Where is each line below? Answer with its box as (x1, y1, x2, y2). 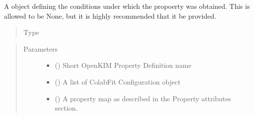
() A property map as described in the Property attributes (55, 93, 231, 103)
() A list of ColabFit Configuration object (55, 76, 181, 87)
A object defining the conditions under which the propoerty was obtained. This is (4, 1, 250, 11)
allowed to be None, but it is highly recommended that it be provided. (4, 10, 217, 21)
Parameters (23, 43, 58, 54)
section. (55, 103, 78, 113)
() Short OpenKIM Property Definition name (55, 60, 191, 70)
